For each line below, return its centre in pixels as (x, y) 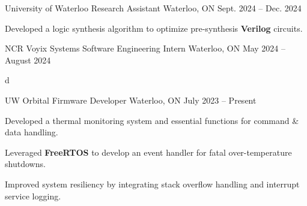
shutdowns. (25, 164)
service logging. (33, 196)
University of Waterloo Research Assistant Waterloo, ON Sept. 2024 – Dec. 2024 (153, 8)
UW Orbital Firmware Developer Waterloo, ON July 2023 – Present (131, 100)
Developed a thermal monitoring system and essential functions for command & (152, 120)
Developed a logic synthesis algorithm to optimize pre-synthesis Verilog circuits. (154, 28)
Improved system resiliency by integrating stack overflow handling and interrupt (152, 184)
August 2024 (28, 60)
